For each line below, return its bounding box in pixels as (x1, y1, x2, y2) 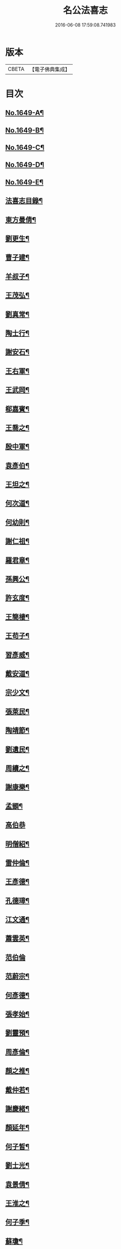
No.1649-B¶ (5, 126, 44, 135)
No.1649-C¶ (5, 143, 45, 152)
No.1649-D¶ (5, 161, 45, 169)
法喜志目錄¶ (5, 197, 43, 205)
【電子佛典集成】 (29, 66, 70, 73)
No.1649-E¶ (5, 178, 44, 187)
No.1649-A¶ (5, 109, 44, 117)
